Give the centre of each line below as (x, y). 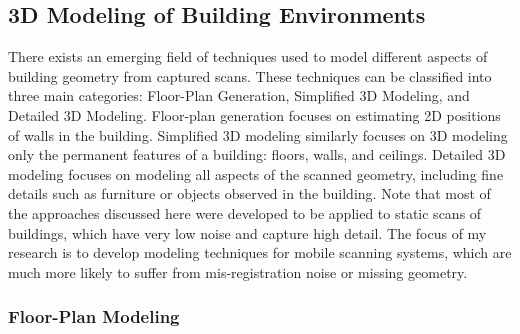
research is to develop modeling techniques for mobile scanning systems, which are (260, 252)
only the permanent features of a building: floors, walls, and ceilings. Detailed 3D (257, 154)
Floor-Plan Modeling (94, 316)
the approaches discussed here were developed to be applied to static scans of (245, 212)
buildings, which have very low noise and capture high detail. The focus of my (247, 232)
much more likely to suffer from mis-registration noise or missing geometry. (238, 271)
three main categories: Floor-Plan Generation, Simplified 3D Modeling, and (239, 95)
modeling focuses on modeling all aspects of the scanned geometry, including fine (256, 173)
